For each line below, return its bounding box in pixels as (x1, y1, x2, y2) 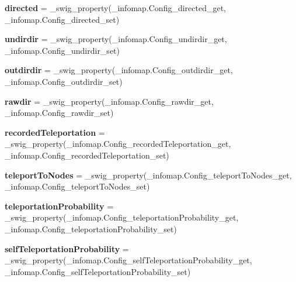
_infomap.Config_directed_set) (5, 13, 120, 25)
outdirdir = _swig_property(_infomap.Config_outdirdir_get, (5, 64, 233, 76)
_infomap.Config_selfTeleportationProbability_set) (5, 265, 191, 277)
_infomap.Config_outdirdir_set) (5, 75, 123, 87)
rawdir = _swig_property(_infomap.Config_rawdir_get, (5, 95, 214, 107)
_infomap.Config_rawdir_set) (5, 106, 114, 119)
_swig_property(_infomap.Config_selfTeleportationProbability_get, (5, 254, 252, 266)
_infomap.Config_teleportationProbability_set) (5, 222, 177, 235)
